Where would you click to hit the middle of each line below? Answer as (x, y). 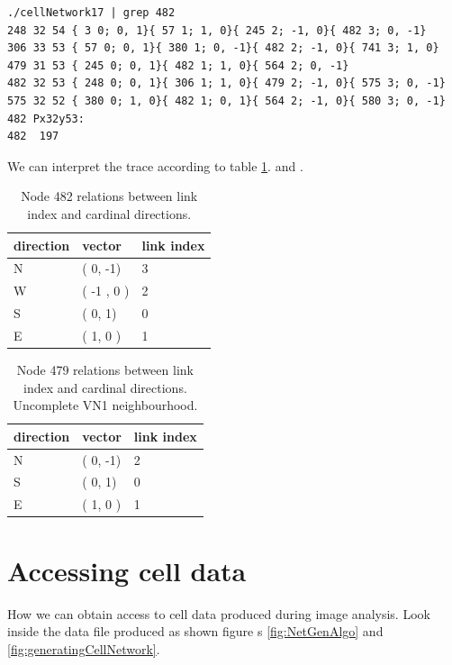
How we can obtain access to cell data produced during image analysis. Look (219, 613)
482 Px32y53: (46, 118)
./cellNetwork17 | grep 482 (91, 13)
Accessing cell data (127, 570)
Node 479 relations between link (105, 369)
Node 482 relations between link (109, 196)
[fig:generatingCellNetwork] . (84, 648)
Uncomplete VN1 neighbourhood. (105, 405)
